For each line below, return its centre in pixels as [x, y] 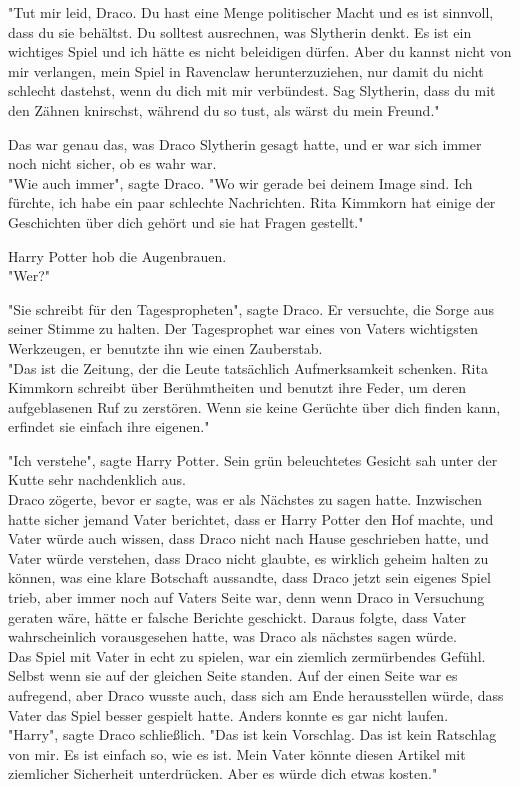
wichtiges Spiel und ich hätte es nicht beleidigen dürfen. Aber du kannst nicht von [260, 51]
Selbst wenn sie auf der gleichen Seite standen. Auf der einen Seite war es [233, 675]
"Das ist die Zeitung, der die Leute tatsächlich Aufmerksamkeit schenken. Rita [248, 367]
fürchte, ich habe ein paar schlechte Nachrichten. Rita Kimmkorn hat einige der [252, 202]
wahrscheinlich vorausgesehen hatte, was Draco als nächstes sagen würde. [232, 636]
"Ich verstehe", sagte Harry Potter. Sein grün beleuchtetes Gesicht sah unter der [253, 459]
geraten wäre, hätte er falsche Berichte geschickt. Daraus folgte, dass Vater [237, 616]
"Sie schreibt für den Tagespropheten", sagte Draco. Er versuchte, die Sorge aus [251, 308]
